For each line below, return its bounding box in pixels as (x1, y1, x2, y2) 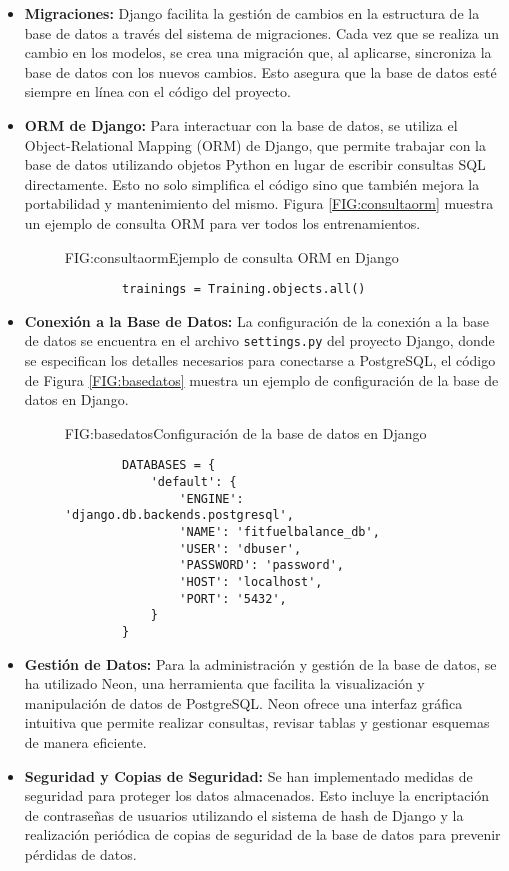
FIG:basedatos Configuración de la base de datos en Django (64, 422, 427, 443)
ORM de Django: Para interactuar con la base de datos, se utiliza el (24, 114, 458, 135)
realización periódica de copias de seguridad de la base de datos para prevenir (24, 824, 501, 845)
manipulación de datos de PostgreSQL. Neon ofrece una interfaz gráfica (24, 692, 463, 713)
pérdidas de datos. (24, 843, 137, 864)
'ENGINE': (179, 491, 244, 506)
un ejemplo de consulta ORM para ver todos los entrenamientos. (24, 212, 421, 233)
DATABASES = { (122, 458, 216, 473)
